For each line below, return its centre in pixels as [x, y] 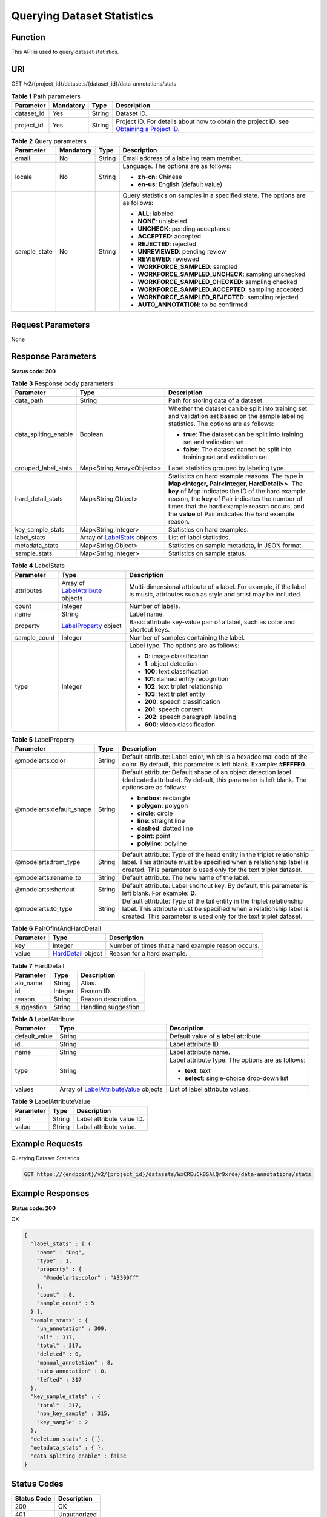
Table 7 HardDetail [38, 966]
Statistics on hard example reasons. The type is [236, 476]
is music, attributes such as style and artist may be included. [216, 594]
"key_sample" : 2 [62, 1422]
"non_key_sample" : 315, [74, 1414]
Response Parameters [54, 356]
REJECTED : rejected [167, 244]
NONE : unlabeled [162, 221]
